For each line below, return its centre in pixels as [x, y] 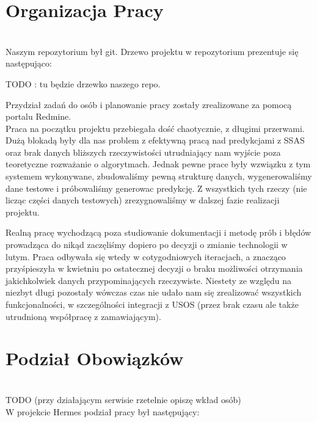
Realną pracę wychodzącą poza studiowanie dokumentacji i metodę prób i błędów [158, 232]
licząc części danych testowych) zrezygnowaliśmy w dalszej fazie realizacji [143, 200]
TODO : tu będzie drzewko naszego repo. [83, 83]
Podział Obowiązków [95, 358]
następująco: [29, 63]
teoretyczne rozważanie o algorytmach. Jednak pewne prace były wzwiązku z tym [158, 164]
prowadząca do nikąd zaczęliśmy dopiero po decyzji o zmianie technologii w [147, 245]
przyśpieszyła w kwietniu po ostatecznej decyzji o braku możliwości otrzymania [154, 268]
